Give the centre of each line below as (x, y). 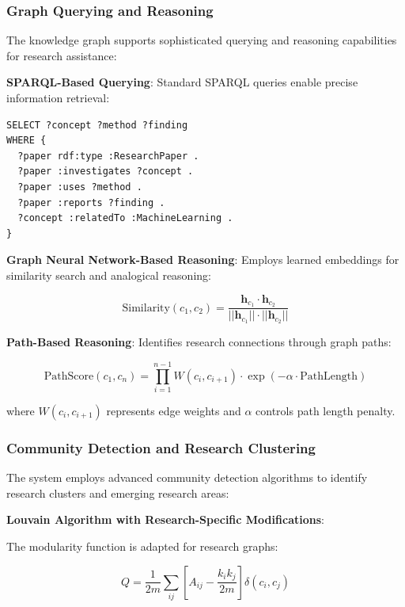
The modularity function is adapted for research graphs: (142, 546)
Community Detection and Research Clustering (161, 447)
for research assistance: (62, 55)
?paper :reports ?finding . (91, 202)
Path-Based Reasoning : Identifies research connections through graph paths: (199, 342)
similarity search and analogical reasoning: (109, 275)
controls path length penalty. (326, 410)
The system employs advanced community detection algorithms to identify (187, 477)
